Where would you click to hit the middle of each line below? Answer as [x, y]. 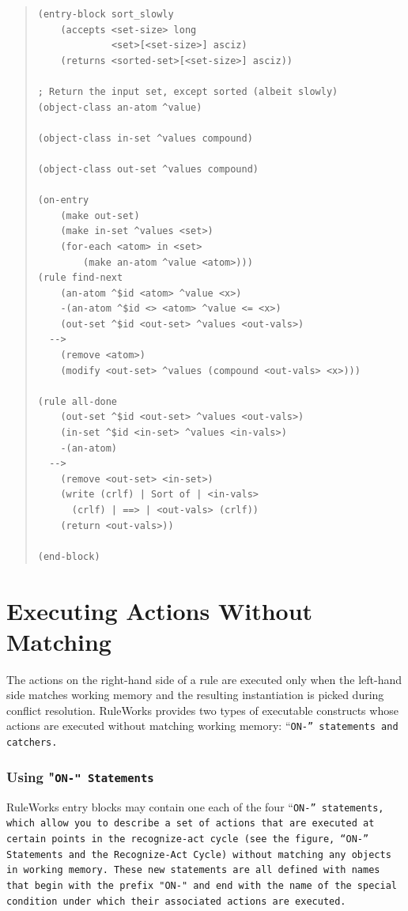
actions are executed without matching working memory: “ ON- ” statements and [202, 726]
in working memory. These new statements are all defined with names [193, 870]
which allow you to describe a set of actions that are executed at [191, 824]
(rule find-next [80, 278]
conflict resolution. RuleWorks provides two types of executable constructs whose [202, 710]
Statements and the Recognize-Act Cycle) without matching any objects [199, 854]
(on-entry [63, 200]
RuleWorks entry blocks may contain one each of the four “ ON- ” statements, [195, 806]
